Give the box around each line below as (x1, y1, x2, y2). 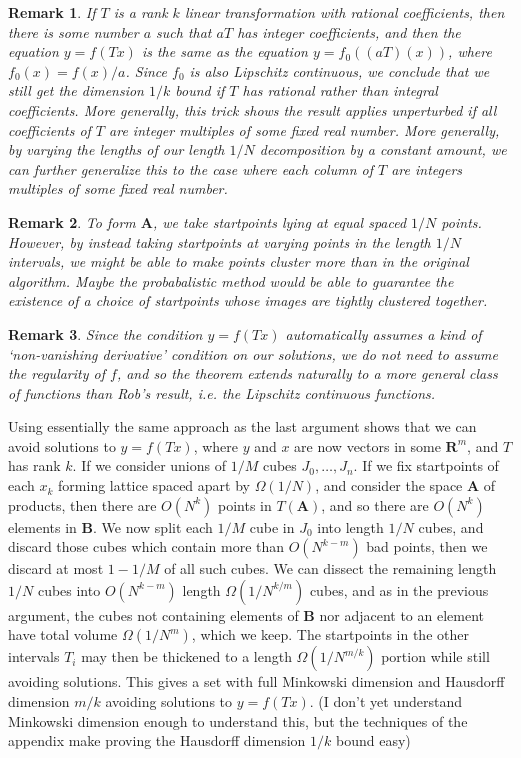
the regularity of (8, 363, 105, 384)
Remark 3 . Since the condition (8, 323, 203, 344)
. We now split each (93, 516, 213, 537)
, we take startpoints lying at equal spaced (152, 211, 407, 232)
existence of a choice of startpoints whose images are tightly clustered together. (8, 290, 488, 311)
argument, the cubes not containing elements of (8, 604, 299, 625)
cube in (249, 516, 295, 537)
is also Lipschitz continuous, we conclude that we (189, 60, 490, 81)
